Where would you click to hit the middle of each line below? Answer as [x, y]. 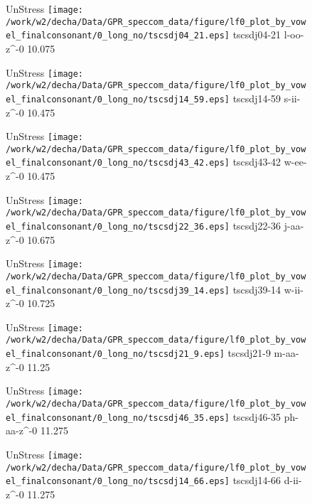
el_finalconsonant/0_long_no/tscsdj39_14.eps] [118, 290]
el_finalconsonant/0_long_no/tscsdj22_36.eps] [118, 227]
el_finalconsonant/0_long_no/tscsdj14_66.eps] [118, 482]
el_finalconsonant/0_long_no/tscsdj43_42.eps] [118, 163]
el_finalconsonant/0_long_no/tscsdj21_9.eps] [115, 354]
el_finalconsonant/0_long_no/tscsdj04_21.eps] [118, 36]
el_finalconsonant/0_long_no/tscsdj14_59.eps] [118, 99]
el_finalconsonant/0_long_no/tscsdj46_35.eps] [118, 418]
